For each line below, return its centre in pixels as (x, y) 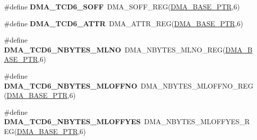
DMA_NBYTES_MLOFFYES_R (197, 121)
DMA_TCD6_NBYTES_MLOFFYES (72, 121)
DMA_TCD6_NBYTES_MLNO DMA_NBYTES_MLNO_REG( (115, 49)
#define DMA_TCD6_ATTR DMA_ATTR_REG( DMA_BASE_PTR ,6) (124, 23)
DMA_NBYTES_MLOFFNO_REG (197, 85)
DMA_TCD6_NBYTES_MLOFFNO (71, 85)
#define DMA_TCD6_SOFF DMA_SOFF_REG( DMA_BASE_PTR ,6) (122, 6)
